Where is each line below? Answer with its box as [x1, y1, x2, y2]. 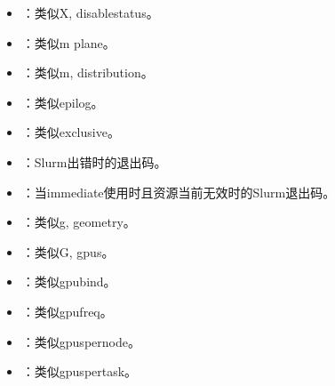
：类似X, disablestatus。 [21, 4, 159, 21]
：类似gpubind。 [21, 272, 116, 291]
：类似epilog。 [21, 92, 104, 111]
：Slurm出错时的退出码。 [21, 152, 167, 171]
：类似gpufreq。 [21, 302, 113, 320]
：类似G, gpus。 [21, 242, 115, 261]
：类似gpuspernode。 [21, 332, 140, 350]
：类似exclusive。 [21, 123, 120, 141]
